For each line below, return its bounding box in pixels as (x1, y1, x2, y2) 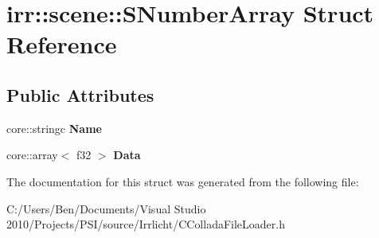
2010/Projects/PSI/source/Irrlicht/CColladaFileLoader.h (6, 216, 285, 232)
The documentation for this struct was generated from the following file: (6, 173, 359, 189)
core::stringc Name (6, 119, 102, 136)
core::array (6, 146, 58, 163)
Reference (6, 28, 117, 60)
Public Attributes (6, 82, 154, 107)
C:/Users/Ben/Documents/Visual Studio (6, 200, 206, 217)
